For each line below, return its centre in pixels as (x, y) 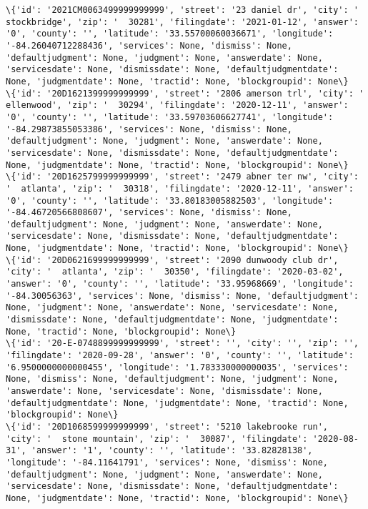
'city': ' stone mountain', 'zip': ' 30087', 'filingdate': (157, 439)
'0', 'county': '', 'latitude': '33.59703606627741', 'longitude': (170, 117)
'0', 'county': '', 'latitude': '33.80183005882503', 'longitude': (170, 201)
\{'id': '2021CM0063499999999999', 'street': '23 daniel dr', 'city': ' (182, 10)
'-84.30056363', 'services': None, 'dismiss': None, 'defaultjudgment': (182, 296)
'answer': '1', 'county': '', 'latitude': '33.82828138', (172, 451)
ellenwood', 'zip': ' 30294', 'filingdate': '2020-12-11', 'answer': (177, 105)
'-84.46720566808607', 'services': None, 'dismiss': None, (149, 213)
